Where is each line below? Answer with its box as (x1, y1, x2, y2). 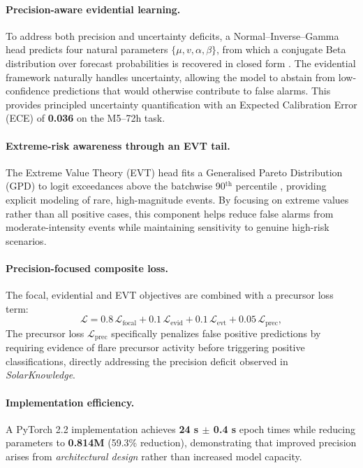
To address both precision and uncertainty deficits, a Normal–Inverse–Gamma (6, 28, 339, 43)
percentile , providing (235, 178, 327, 193)
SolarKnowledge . (6, 367, 76, 382)
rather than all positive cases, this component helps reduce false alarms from (6, 206, 334, 220)
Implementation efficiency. (6, 395, 135, 409)
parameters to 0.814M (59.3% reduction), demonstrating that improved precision (6, 435, 357, 450)
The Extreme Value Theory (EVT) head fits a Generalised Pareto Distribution (6, 164, 343, 179)
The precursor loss (6, 325, 84, 340)
